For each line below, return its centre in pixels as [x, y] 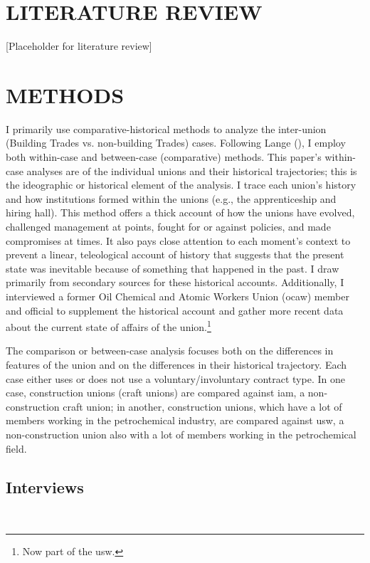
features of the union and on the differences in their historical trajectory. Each [176, 364]
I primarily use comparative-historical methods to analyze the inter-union [166, 128]
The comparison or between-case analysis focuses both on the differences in [170, 351]
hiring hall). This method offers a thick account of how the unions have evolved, [180, 212]
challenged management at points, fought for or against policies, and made [168, 226]
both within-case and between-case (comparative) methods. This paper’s [164, 157]
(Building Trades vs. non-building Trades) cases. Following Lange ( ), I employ [176, 143]
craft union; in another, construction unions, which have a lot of [202, 406]
